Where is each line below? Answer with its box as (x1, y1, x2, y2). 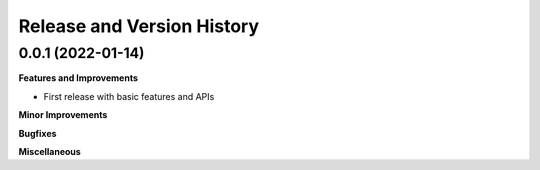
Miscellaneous (18, 145, 82, 157)
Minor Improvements (18, 109, 108, 121)
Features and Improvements (18, 72, 139, 84)
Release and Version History (18, 15, 260, 37)
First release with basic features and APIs (43, 90, 215, 102)
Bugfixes (18, 127, 57, 139)
